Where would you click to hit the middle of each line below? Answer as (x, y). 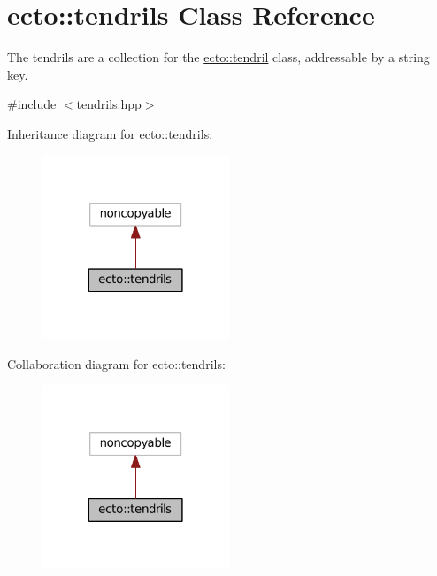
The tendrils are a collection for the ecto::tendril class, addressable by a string (218, 57)
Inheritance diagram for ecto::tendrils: (110, 133)
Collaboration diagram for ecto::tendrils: (116, 363)
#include (32, 104)
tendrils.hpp (109, 104)
